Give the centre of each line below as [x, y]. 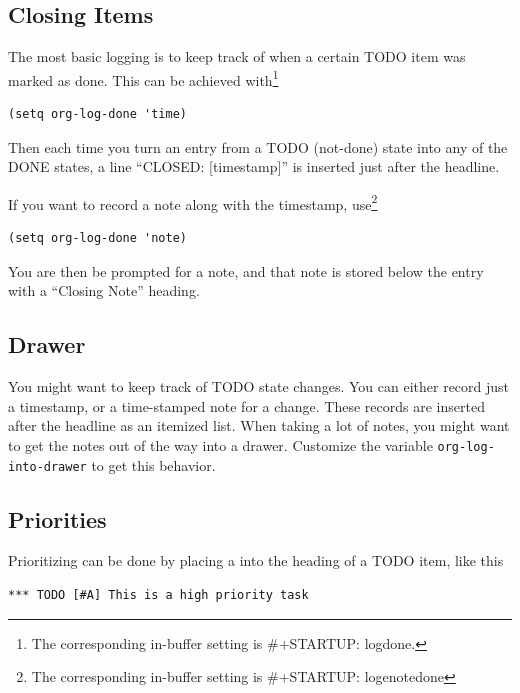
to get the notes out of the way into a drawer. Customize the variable [220, 444]
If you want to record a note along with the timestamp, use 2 [193, 202]
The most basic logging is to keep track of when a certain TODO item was [237, 56]
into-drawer [47, 466]
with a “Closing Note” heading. [104, 290]
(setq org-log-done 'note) [97, 238]
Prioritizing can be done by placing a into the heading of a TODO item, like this [256, 560]
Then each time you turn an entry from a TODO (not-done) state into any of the [258, 146]
